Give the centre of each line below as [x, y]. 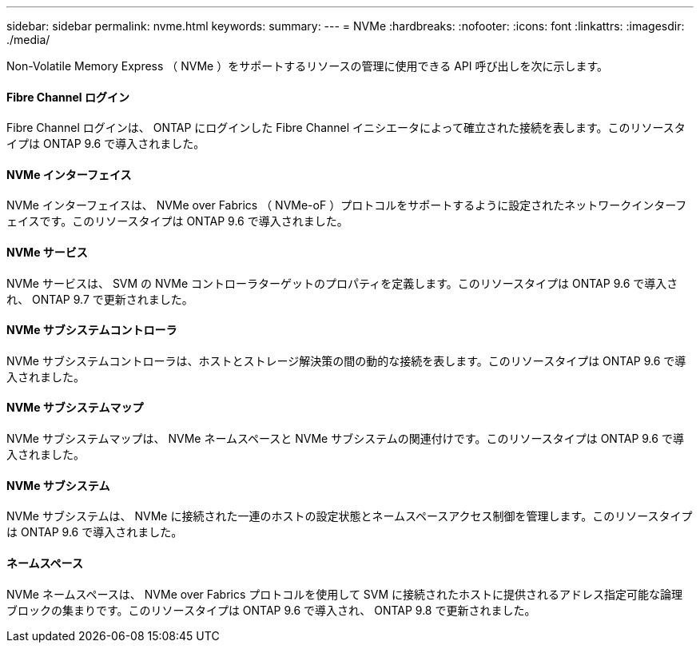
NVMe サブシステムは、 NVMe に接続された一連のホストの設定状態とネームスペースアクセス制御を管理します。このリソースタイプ [350, 516]
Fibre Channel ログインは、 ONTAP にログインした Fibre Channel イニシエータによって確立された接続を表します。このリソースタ [346, 128]
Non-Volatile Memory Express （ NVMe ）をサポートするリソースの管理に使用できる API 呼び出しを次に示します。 [308, 66]
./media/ [28, 40]
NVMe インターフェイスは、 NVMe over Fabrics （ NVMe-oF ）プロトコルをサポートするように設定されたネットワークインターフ [347, 205]
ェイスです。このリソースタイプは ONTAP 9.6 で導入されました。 [177, 221]
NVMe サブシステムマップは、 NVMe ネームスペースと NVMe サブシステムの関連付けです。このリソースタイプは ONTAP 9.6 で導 [345, 439]
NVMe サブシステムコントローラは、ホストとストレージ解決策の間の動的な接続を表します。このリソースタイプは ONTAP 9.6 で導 [346, 360]
